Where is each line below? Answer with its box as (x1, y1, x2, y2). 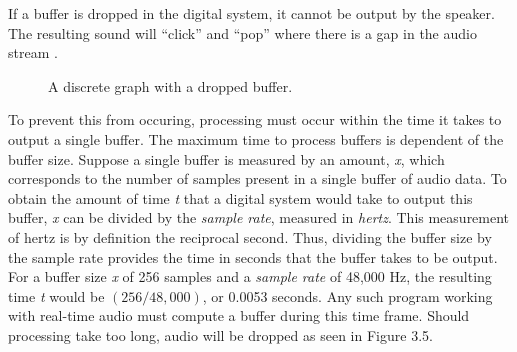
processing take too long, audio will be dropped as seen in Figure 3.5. (8, 324, 433, 345)
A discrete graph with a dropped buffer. (48, 75, 293, 96)
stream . (8, 42, 58, 63)
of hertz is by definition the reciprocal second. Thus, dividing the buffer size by (8, 226, 492, 247)
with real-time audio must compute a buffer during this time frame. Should (8, 305, 470, 326)
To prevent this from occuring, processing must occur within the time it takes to (8, 109, 502, 130)
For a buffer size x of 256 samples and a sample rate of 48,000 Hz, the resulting (8, 266, 492, 287)
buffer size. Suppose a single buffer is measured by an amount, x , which (8, 148, 445, 169)
